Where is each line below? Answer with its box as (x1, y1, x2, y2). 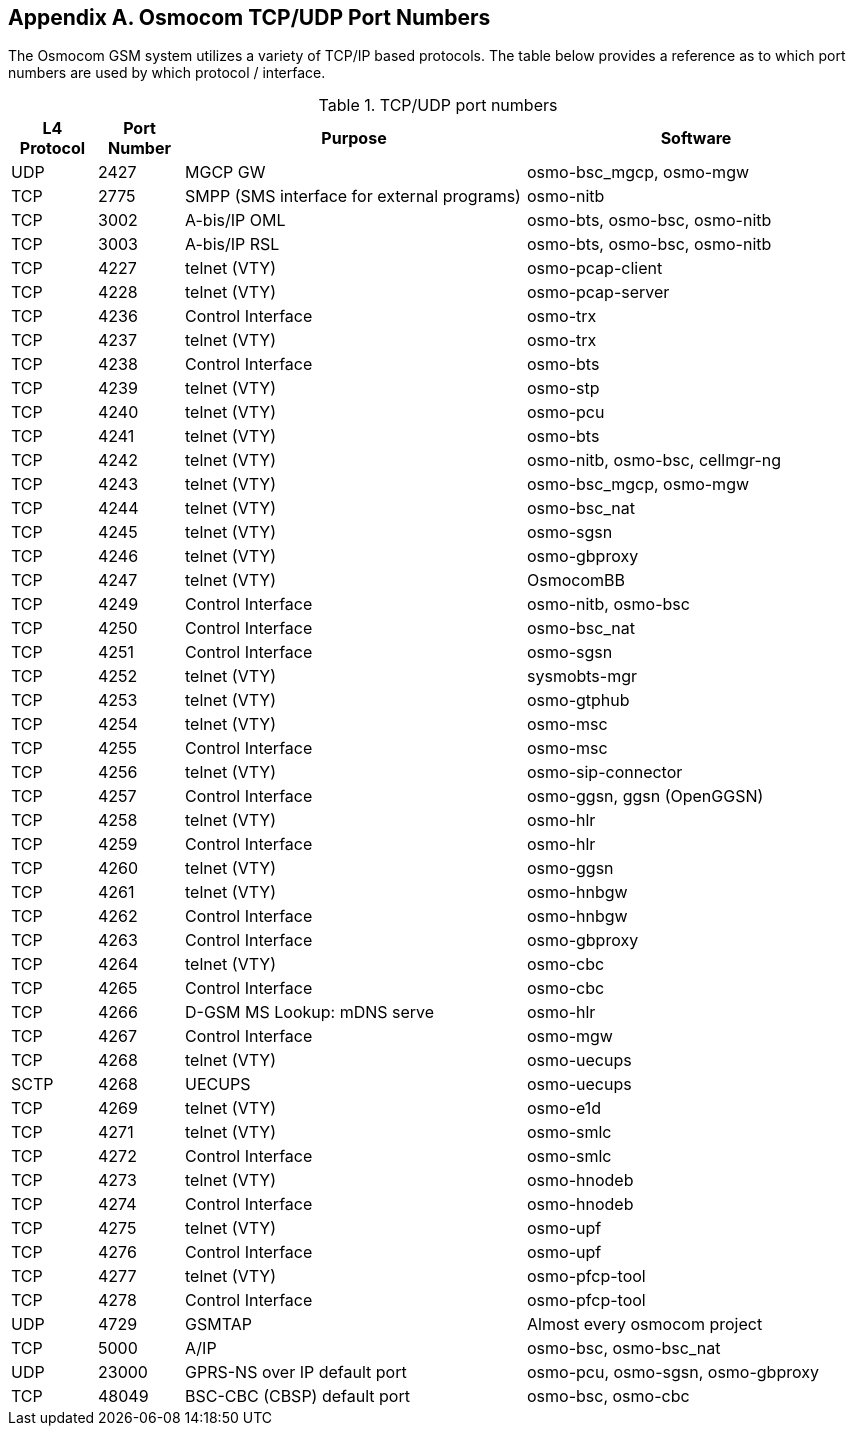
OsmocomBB (527, 570, 625, 591)
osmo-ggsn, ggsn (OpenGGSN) (527, 786, 764, 807)
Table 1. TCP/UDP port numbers (318, 95, 558, 116)
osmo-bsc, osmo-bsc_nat (527, 1338, 721, 1359)
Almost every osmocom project (527, 1314, 763, 1335)
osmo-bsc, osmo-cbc (527, 1386, 690, 1407)
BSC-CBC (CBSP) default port (185, 1386, 410, 1407)
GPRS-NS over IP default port (185, 1362, 407, 1383)
